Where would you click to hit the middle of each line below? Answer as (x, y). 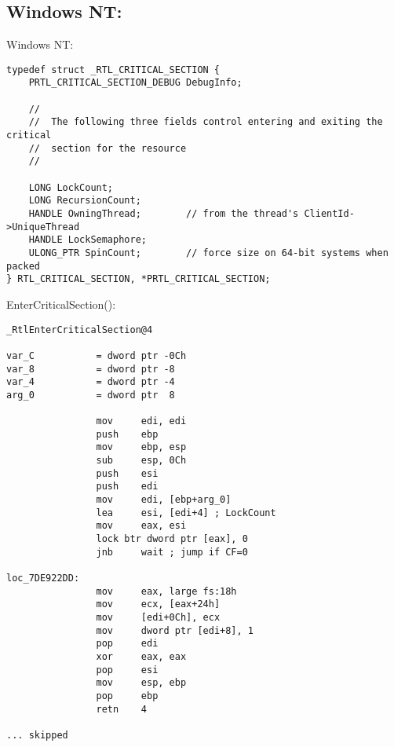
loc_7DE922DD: (43, 579)
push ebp (127, 434)
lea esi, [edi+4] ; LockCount (186, 513)
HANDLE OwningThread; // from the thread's (164, 214)
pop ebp (127, 696)
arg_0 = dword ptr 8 (91, 395)
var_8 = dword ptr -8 (91, 369)
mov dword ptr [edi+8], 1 (175, 630)
